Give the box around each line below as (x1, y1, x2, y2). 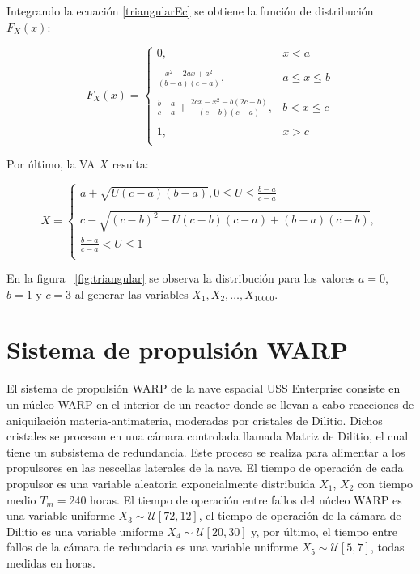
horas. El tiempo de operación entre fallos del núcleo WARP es (90, 491, 402, 508)
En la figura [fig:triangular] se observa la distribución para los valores (6, 270, 355, 287)
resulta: (112, 155, 149, 172)
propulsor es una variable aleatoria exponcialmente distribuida (6, 474, 316, 491)
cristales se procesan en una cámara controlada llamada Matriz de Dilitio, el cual (6, 427, 409, 444)
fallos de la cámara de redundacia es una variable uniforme (6, 538, 299, 555)
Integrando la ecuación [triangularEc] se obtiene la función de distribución (6, 2, 374, 19)
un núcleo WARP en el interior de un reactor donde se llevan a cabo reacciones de (6, 395, 414, 412)
